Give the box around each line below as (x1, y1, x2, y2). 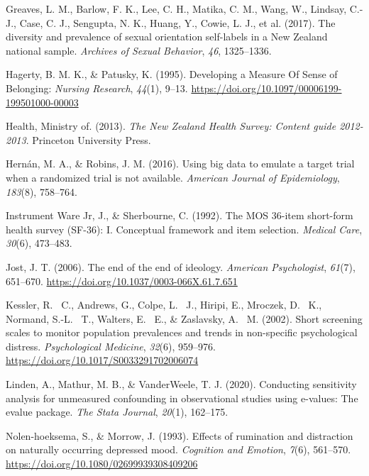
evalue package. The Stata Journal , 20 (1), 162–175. (6, 404, 228, 419)
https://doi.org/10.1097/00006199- (191, 80, 342, 95)
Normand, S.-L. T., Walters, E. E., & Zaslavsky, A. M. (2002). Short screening (6, 311, 363, 326)
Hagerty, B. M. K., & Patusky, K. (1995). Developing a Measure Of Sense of (6, 67, 338, 82)
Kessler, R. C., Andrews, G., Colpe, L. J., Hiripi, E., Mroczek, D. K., (6, 297, 322, 312)
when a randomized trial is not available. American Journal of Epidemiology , (6, 170, 340, 184)
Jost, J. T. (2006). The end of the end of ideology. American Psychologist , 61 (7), (6, 259, 356, 274)
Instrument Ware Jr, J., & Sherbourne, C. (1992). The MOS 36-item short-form (6, 208, 353, 223)
